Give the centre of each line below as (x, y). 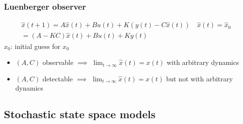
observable (58, 62)
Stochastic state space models (80, 114)
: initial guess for (35, 46)
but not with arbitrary (199, 78)
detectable (57, 78)
